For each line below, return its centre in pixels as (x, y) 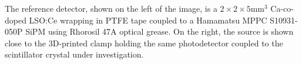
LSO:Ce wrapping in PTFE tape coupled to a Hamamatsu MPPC (148, 20)
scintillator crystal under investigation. (74, 54)
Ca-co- (282, 8)
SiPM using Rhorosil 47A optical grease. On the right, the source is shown (160, 31)
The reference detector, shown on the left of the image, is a (111, 8)
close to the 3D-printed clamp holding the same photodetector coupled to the (144, 43)
